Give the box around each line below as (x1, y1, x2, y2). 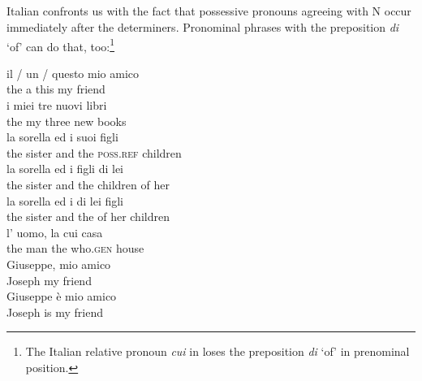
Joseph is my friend (6, 303, 103, 320)
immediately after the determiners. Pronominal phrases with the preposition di (6, 18, 399, 35)
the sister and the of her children (6, 208, 170, 225)
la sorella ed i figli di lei (6, 160, 124, 177)
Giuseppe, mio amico (6, 255, 111, 272)
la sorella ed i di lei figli (6, 192, 124, 209)
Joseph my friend (6, 271, 92, 288)
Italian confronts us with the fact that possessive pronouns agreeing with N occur (6, 2, 411, 19)
